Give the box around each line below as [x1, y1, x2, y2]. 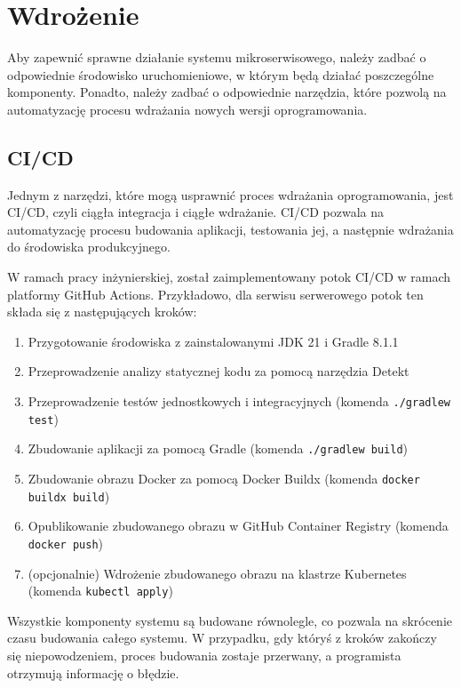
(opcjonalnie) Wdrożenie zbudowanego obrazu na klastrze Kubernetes [28, 564, 407, 582]
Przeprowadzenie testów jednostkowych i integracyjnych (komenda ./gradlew [28, 392, 450, 411]
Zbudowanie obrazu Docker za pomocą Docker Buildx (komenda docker [28, 469, 420, 488]
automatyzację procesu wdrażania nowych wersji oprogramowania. [7, 100, 368, 118]
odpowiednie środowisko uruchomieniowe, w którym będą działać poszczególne [7, 65, 434, 84]
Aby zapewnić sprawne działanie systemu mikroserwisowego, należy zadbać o [7, 48, 426, 67]
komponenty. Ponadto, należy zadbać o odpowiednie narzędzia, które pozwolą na [7, 83, 447, 101]
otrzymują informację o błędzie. [7, 663, 179, 682]
